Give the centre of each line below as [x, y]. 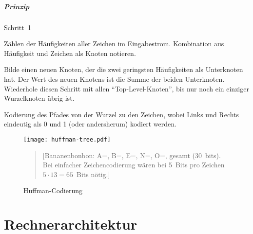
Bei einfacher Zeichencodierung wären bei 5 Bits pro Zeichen [134, 165]
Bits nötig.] [93, 174]
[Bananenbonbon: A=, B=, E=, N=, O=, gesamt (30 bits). [132, 155]
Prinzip [17, 6]
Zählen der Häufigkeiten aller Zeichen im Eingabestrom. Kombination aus [114, 44]
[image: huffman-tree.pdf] [67, 139]
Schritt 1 [18, 27]
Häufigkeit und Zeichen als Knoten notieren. [70, 53]
